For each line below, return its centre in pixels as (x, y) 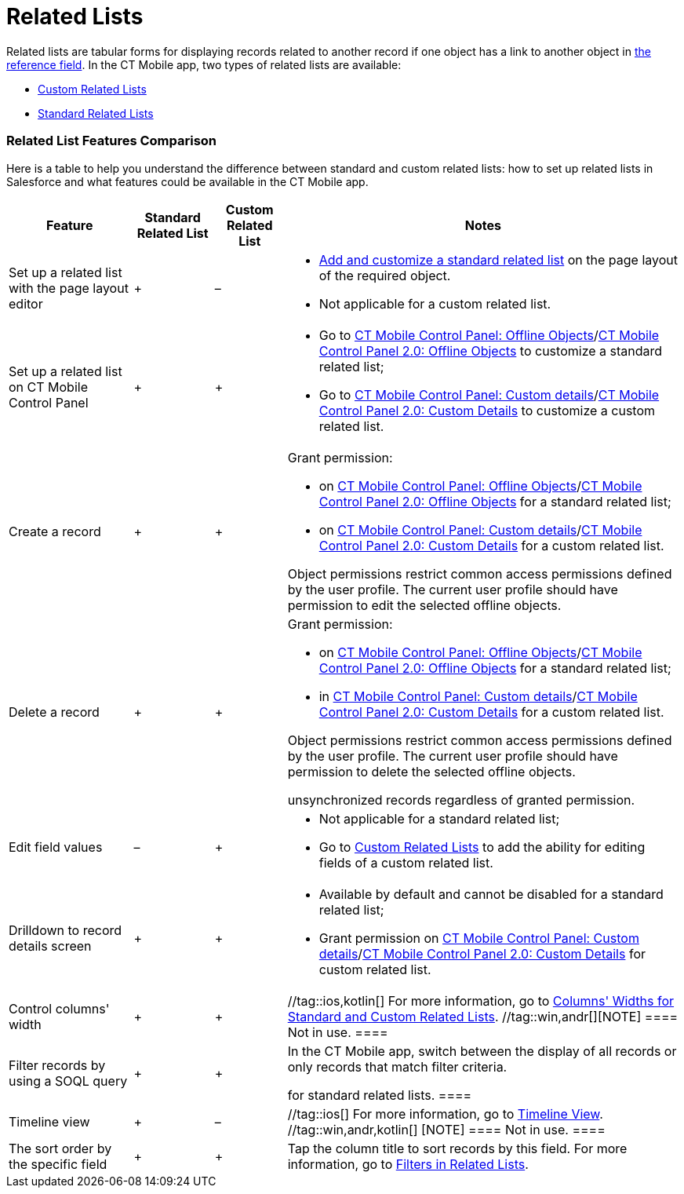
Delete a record (54, 712)
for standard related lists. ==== (380, 1095)
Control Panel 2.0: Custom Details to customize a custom (487, 410)
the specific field (58, 1164)
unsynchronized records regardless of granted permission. (461, 800)
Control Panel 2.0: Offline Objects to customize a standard (491, 351)
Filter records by (57, 1065)
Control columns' (59, 1008)
